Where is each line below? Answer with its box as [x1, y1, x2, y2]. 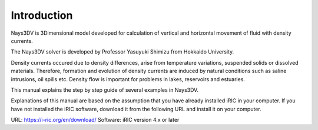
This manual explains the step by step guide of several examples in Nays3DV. [11, 86, 198, 94]
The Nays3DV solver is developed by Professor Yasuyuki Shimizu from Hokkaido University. [11, 48, 234, 55]
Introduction [11, 9, 73, 22]
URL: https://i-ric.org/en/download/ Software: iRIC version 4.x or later [11, 116, 180, 124]
